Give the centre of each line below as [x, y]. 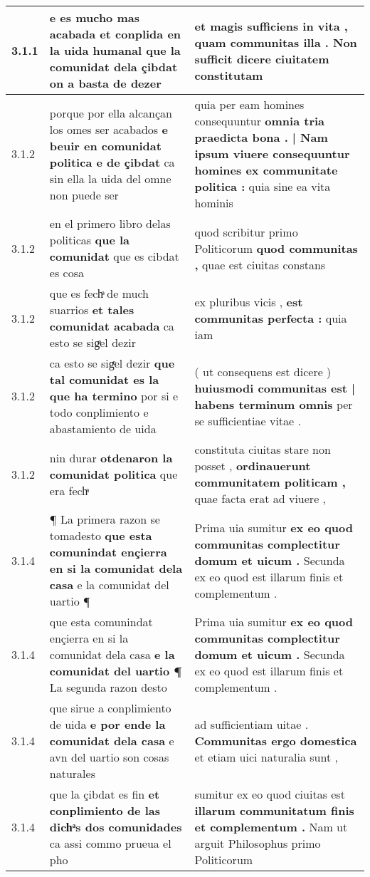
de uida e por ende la [107, 724]
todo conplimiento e [99, 412]
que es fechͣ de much [99, 293]
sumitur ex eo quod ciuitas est [270, 794]
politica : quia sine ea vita [263, 186]
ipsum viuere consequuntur [272, 154]
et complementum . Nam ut [271, 827]
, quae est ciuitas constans [260, 264]
